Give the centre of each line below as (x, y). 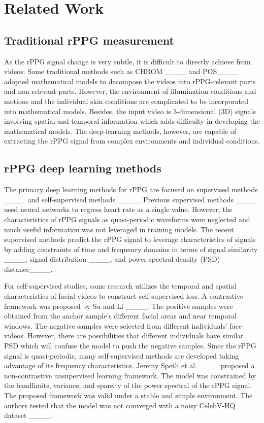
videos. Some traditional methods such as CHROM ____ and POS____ (121, 71)
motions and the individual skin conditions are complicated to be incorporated (126, 101)
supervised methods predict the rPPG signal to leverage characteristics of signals (130, 239)
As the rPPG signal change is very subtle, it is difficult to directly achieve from (127, 61)
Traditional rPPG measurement (89, 40)
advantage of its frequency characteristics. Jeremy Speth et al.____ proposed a (129, 365)
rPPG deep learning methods (83, 168)
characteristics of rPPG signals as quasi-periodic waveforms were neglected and (127, 219)
